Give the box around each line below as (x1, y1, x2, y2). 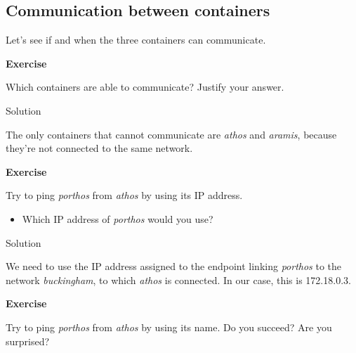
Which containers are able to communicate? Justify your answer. (6, 79, 284, 94)
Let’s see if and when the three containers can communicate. (6, 32, 266, 47)
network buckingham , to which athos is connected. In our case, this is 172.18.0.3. (6, 272, 351, 287)
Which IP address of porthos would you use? (22, 211, 213, 226)
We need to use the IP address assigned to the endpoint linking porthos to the (6, 259, 342, 274)
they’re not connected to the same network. (6, 141, 193, 155)
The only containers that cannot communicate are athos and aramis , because (6, 127, 337, 141)
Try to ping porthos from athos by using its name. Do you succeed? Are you (6, 319, 332, 334)
